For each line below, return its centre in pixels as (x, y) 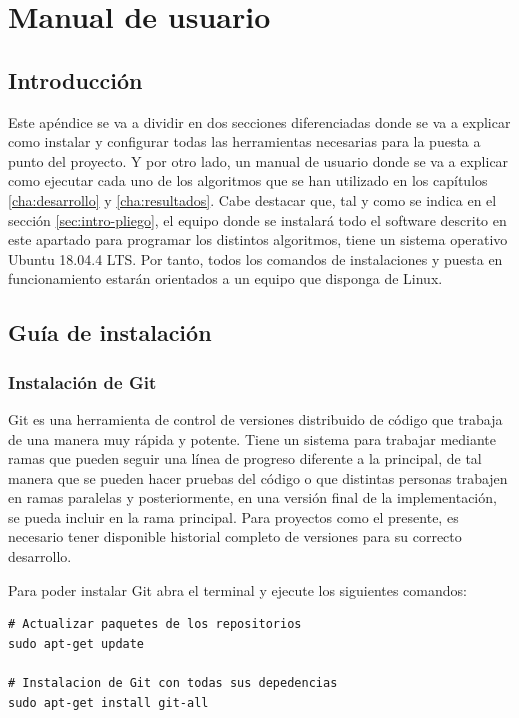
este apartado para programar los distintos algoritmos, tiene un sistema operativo (258, 239)
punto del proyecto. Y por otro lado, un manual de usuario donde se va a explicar (258, 160)
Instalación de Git (82, 381)
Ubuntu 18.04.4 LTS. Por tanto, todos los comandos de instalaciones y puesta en (255, 258)
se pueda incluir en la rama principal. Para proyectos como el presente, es (233, 516)
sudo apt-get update (76, 643)
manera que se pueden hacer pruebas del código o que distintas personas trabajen (258, 477)
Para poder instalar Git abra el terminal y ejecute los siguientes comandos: (237, 589)
